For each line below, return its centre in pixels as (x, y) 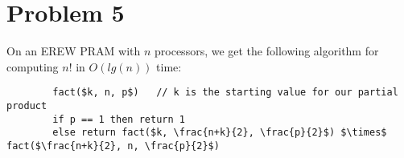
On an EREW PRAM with (74, 51)
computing (33, 66)
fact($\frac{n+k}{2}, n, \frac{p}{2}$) (113, 146)
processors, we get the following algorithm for (267, 51)
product (27, 105)
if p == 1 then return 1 (119, 119)
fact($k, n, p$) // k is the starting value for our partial (225, 93)
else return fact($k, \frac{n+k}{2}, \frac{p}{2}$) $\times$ (220, 133)
